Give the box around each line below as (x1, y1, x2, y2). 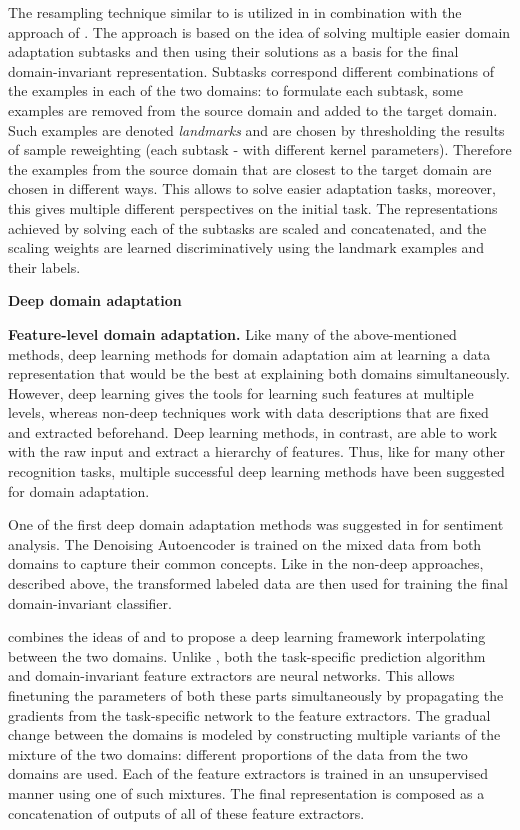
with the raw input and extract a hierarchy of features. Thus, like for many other (8, 441, 506, 462)
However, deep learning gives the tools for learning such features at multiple (8, 382, 474, 403)
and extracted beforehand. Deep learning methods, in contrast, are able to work (8, 421, 498, 442)
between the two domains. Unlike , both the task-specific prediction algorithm (8, 645, 486, 666)
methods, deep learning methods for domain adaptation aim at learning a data (8, 343, 491, 364)
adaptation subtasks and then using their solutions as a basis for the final (8, 41, 459, 62)
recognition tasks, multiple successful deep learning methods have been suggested (8, 461, 505, 482)
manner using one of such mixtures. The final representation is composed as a (8, 782, 485, 803)
